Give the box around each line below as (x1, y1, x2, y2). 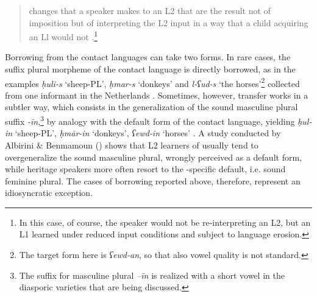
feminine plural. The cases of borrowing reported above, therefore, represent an (5, 174, 301, 187)
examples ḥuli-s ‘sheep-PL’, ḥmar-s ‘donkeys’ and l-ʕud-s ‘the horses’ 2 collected (5, 75, 300, 89)
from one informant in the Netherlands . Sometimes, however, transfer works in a (5, 88, 308, 101)
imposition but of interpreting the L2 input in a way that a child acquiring (29, 16, 308, 29)
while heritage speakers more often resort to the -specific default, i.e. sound (5, 162, 286, 175)
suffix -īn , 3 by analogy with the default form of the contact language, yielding (5, 113, 295, 127)
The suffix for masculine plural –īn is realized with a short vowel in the (19, 268, 285, 281)
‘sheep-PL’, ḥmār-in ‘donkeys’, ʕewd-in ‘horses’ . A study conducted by (15, 127, 281, 139)
